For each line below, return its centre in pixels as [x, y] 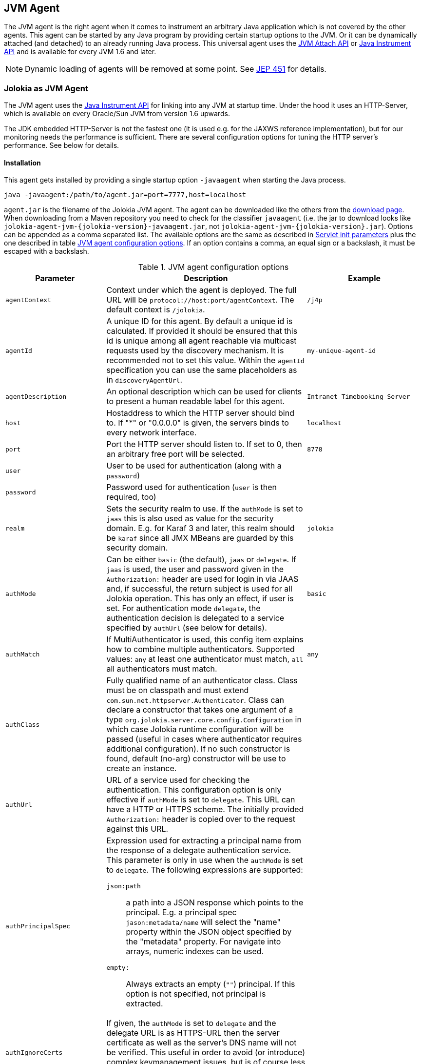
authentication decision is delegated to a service [195, 618]
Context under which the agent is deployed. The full [201, 290]
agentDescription [36, 396]
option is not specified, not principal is [196, 994]
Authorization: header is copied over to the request [201, 819]
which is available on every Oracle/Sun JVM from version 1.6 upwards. [117, 114]
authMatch [23, 654]
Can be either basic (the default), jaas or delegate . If [201, 560]
